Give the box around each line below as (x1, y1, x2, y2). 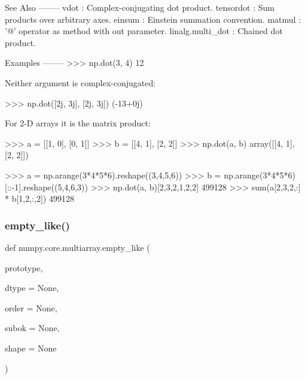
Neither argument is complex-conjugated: (5, 76, 156, 89)
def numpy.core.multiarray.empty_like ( (5, 241, 150, 253)
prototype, (5, 261, 43, 274)
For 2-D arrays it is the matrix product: (5, 117, 151, 129)
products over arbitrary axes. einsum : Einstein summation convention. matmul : (5, 13, 301, 25)
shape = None (5, 341, 57, 354)
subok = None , (5, 322, 60, 334)
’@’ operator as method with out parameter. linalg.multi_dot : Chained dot (5, 25, 283, 37)
